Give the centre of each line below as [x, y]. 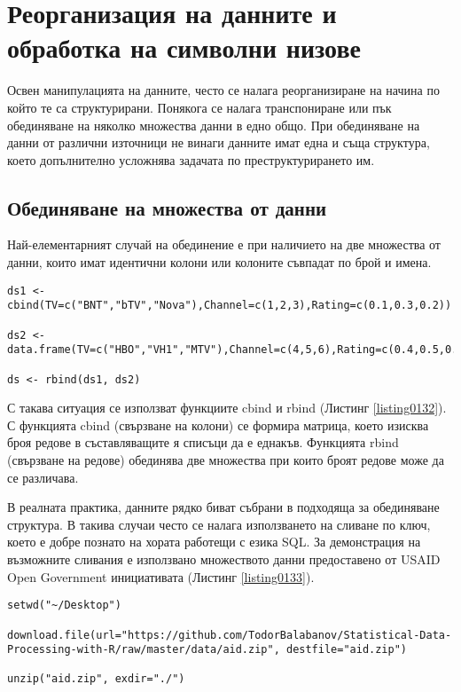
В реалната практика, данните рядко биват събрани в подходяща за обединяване [223, 507]
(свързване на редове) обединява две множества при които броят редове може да [226, 460]
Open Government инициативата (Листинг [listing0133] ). [161, 576]
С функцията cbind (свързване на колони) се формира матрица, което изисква [218, 425]
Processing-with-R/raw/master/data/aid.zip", [144, 650]
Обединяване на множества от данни [167, 207]
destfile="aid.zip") [347, 650]
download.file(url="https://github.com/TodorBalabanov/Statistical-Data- [230, 635]
